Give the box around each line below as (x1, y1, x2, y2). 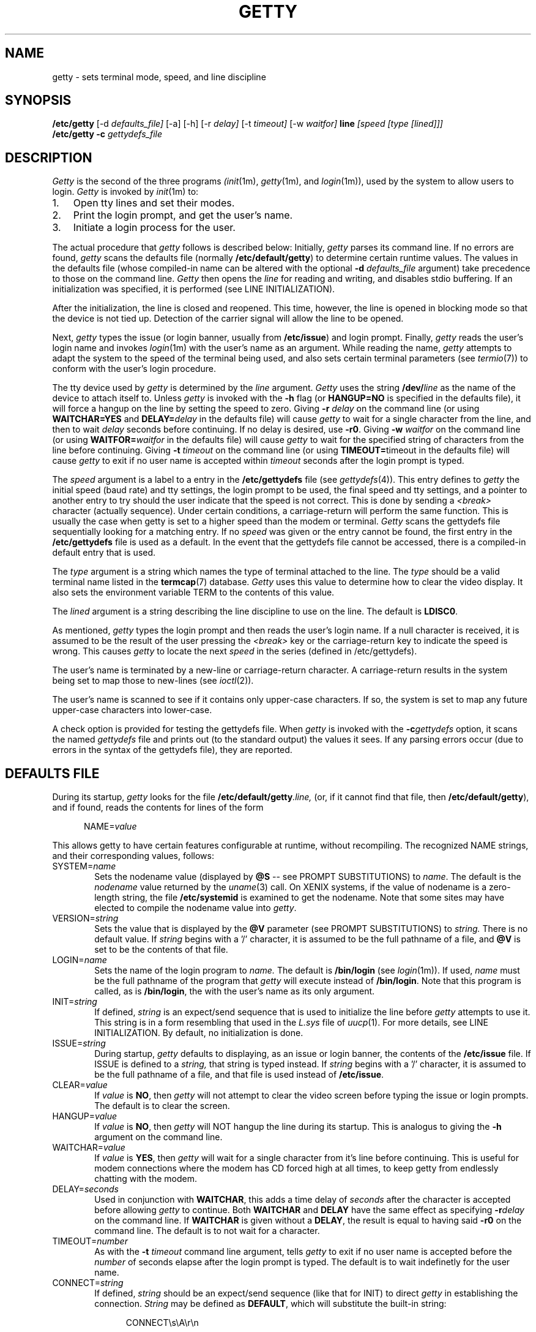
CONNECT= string (52, 1277, 124, 1288)
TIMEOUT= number (52, 1236, 128, 1247)
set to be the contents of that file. (94, 944, 228, 955)
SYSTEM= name (52, 861, 116, 872)
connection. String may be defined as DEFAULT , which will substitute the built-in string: (94, 1298, 447, 1309)
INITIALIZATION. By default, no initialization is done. (94, 1027, 303, 1039)
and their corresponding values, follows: (52, 850, 214, 861)
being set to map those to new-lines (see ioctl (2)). (52, 675, 254, 686)
